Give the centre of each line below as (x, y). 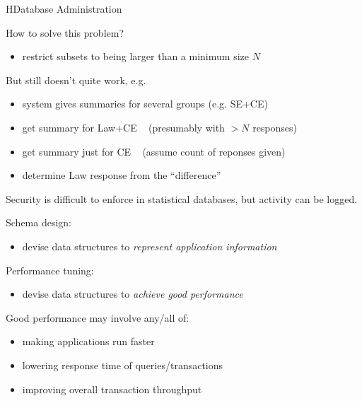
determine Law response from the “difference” (122, 175)
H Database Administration (64, 8)
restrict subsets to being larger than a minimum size (135, 56)
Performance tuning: (50, 270)
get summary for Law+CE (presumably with (123, 127)
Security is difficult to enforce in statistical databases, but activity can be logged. (182, 198)
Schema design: (39, 222)
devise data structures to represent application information (150, 246)
